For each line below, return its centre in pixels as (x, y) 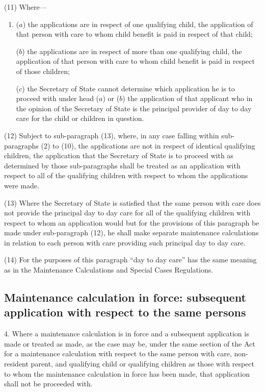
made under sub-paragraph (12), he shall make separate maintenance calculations (131, 232)
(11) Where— (25, 7)
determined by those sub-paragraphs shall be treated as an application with (122, 165)
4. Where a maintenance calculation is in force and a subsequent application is (127, 334)
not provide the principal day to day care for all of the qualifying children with (127, 213)
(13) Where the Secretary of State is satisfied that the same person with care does (132, 202)
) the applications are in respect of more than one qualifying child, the (132, 51)
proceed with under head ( (58, 98)
